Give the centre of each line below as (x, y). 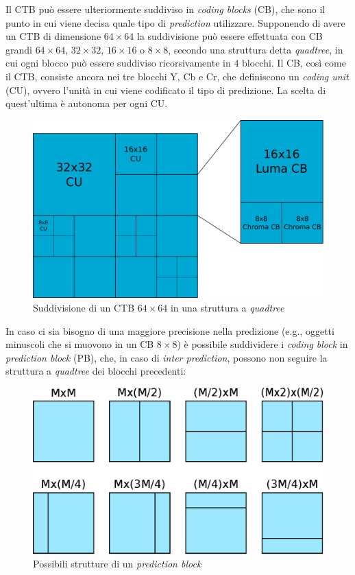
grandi (19, 49)
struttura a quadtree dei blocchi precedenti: (96, 371)
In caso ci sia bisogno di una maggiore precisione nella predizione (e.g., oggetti (170, 330)
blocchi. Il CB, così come (294, 63)
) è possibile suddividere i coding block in (262, 344)
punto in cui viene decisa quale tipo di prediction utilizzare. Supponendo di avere (175, 22)
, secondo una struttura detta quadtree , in (256, 49)
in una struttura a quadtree (227, 307)
